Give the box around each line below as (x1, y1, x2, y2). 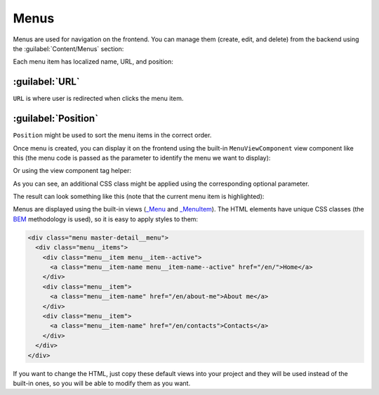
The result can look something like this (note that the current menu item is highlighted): (13, 193, 265, 201)
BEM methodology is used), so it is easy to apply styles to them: (13, 214, 199, 223)
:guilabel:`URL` (13, 76, 80, 88)
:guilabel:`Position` (13, 113, 98, 125)
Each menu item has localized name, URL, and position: (13, 57, 173, 66)
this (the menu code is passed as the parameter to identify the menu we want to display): (13, 153, 271, 162)
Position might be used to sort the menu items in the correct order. (13, 131, 212, 139)
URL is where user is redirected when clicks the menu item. (13, 95, 184, 103)
